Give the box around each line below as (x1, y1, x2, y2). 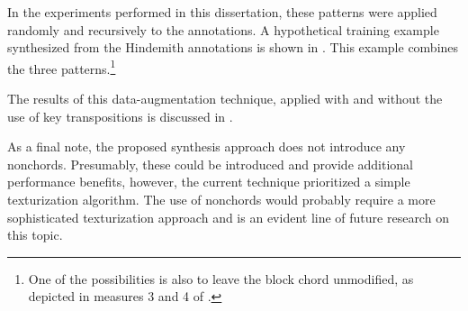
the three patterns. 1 (7, 56, 116, 78)
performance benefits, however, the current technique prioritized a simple (7, 172, 410, 191)
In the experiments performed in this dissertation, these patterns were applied (7, 3, 437, 21)
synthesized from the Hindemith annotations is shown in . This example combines (7, 38, 459, 57)
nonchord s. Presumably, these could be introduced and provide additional (7, 154, 413, 173)
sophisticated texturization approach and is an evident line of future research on (7, 207, 449, 226)
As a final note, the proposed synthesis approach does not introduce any (7, 137, 406, 156)
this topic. (7, 225, 63, 244)
